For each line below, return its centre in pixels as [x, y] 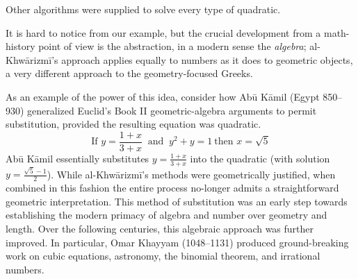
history [21, 46]
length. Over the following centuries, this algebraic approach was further [160, 228]
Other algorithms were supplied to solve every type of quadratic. [143, 9]
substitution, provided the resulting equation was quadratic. [133, 124]
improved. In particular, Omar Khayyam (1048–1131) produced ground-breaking [177, 242]
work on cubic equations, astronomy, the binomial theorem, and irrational [163, 256]
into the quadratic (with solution [260, 158]
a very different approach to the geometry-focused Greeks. [129, 73]
